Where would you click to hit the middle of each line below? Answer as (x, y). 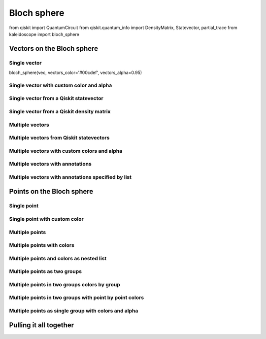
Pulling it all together (41, 325)
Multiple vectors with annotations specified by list (70, 177)
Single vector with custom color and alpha (61, 85)
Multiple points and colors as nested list (58, 258)
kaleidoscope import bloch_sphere (44, 34)
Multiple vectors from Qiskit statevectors (59, 138)
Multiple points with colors (42, 245)
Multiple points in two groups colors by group (65, 284)
